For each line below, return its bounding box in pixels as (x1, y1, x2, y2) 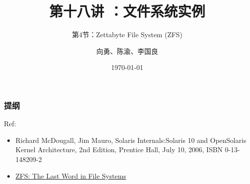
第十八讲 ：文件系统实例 (49, 1, 205, 21)
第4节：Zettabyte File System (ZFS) (72, 29, 182, 40)
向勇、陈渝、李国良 (96, 46, 158, 56)
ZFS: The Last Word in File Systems (15, 170, 126, 181)
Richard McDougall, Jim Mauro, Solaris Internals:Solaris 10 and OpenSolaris (15, 135, 247, 145)
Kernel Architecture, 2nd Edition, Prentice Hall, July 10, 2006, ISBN (15, 144, 223, 155)
